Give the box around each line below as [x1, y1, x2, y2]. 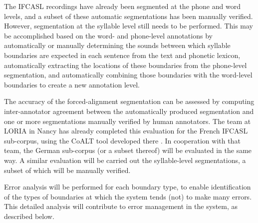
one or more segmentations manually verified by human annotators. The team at [4, 115, 251, 126]
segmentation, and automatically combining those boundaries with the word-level [4, 69, 253, 80]
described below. [4, 210, 54, 221]
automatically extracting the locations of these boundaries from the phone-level [4, 59, 247, 70]
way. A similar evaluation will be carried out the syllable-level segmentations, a [4, 154, 246, 165]
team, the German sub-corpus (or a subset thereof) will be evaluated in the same [4, 145, 252, 155]
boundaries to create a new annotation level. [4, 79, 140, 89]
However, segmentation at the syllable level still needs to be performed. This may [4, 20, 253, 31]
